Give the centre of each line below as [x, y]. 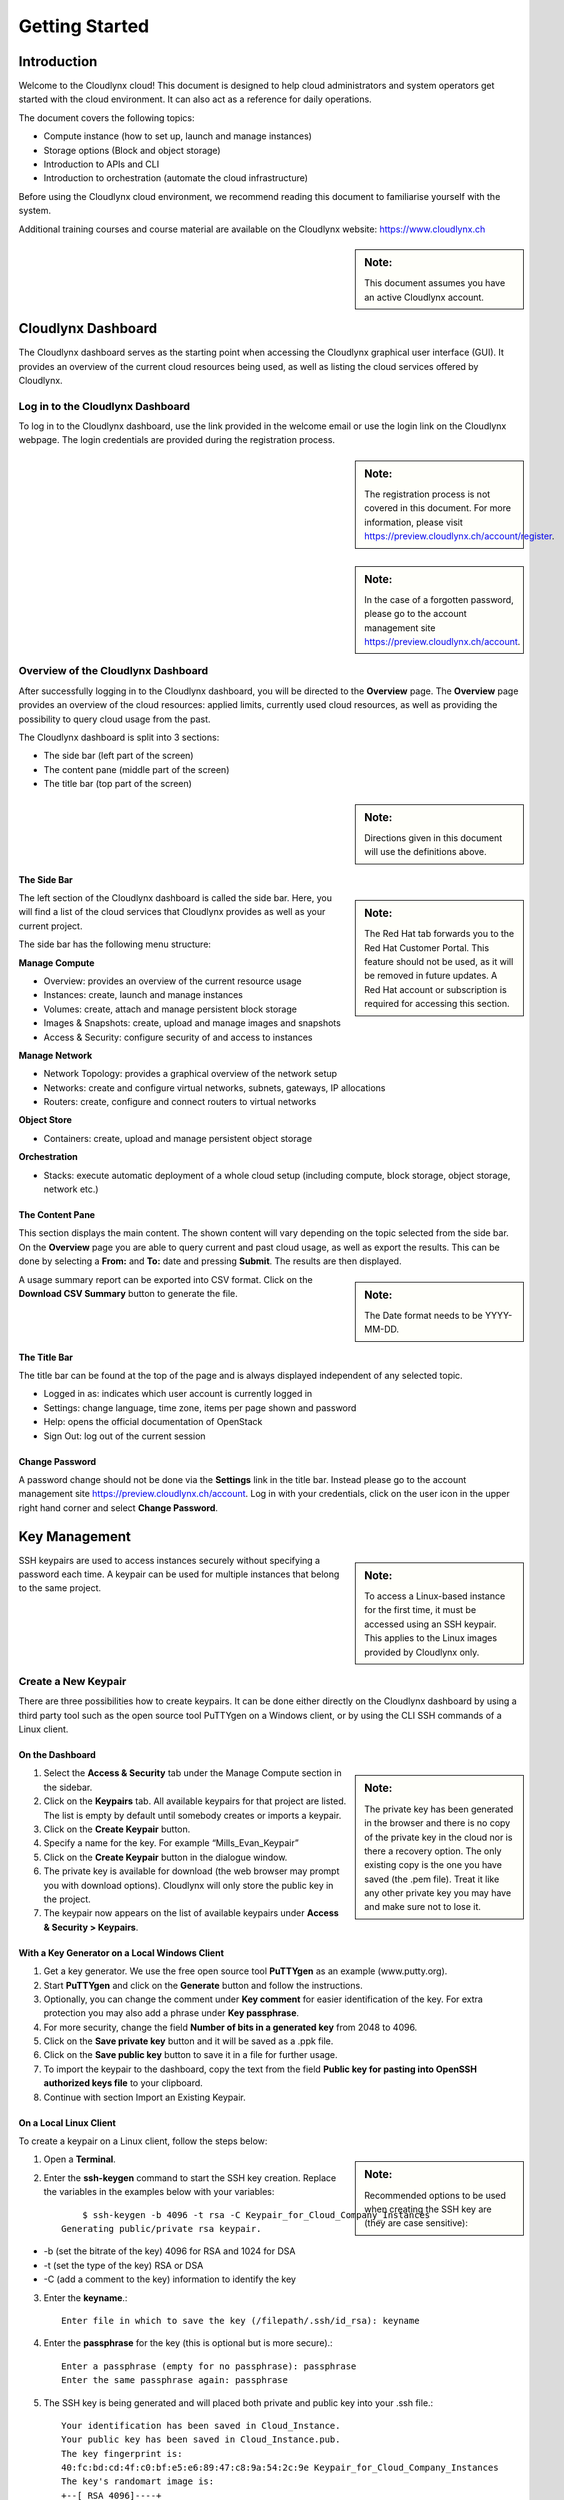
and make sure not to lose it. [423, 1907]
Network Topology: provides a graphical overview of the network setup [190, 1074]
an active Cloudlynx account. [424, 297]
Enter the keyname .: [85, 2297]
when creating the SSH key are [428, 2209]
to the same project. [60, 1588]
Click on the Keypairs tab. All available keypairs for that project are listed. [195, 1801]
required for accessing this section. [437, 1004]
